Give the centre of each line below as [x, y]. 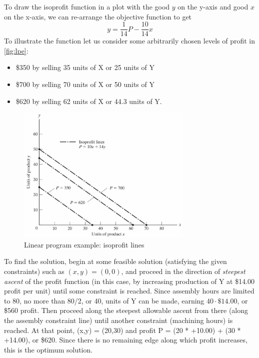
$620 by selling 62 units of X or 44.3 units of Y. [89, 101]
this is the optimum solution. [48, 349]
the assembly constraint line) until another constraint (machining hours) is [118, 320]
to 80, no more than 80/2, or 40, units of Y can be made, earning [104, 300]
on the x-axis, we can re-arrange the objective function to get [98, 16]
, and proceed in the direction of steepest [183, 271]
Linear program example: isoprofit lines [84, 244]
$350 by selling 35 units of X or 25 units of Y [85, 67]
